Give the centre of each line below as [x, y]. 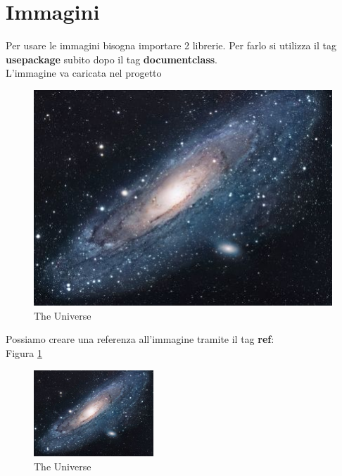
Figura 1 [24, 352]
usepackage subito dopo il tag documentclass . [112, 59]
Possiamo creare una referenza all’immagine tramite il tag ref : [140, 339]
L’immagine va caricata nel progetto [84, 73]
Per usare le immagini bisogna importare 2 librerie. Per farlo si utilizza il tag [171, 45]
